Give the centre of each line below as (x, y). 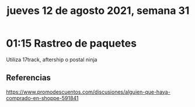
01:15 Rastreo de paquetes (72, 43)
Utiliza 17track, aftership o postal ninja (52, 59)
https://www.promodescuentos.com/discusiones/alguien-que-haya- (88, 92)
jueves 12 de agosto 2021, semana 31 (98, 11)
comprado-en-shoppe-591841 (42, 98)
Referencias (29, 78)
